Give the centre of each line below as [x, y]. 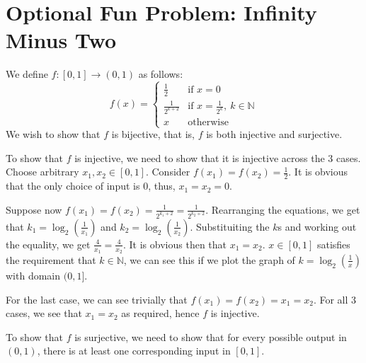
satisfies [333, 244]
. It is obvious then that [175, 244]
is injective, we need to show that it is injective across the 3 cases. [218, 157]
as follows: [161, 74]
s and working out [317, 226]
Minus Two [61, 40]
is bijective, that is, [153, 134]
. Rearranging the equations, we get [283, 209]
